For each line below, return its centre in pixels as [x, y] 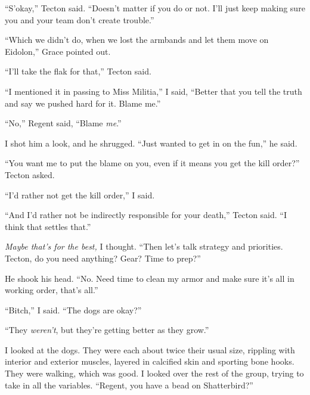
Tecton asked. [30, 174]
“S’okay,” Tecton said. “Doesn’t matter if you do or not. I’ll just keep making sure [155, 8]
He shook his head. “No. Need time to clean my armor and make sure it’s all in [150, 278]
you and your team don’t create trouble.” [80, 19]
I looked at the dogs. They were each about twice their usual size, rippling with [150, 349]
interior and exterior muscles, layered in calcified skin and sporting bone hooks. [150, 361]
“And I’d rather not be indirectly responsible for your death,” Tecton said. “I [146, 215]
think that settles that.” [48, 226]
